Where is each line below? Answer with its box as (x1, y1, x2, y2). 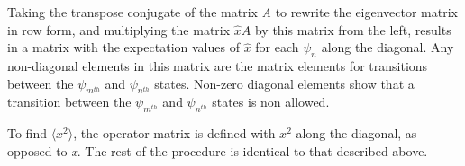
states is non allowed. (212, 92, 330, 111)
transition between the (7, 92, 132, 111)
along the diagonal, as (296, 124, 417, 143)
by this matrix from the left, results (254, 20, 451, 39)
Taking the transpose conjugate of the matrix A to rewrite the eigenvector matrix (7, 3, 459, 21)
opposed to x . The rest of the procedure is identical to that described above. (7, 141, 428, 160)
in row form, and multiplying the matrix (7, 20, 231, 39)
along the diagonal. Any (321, 38, 454, 57)
